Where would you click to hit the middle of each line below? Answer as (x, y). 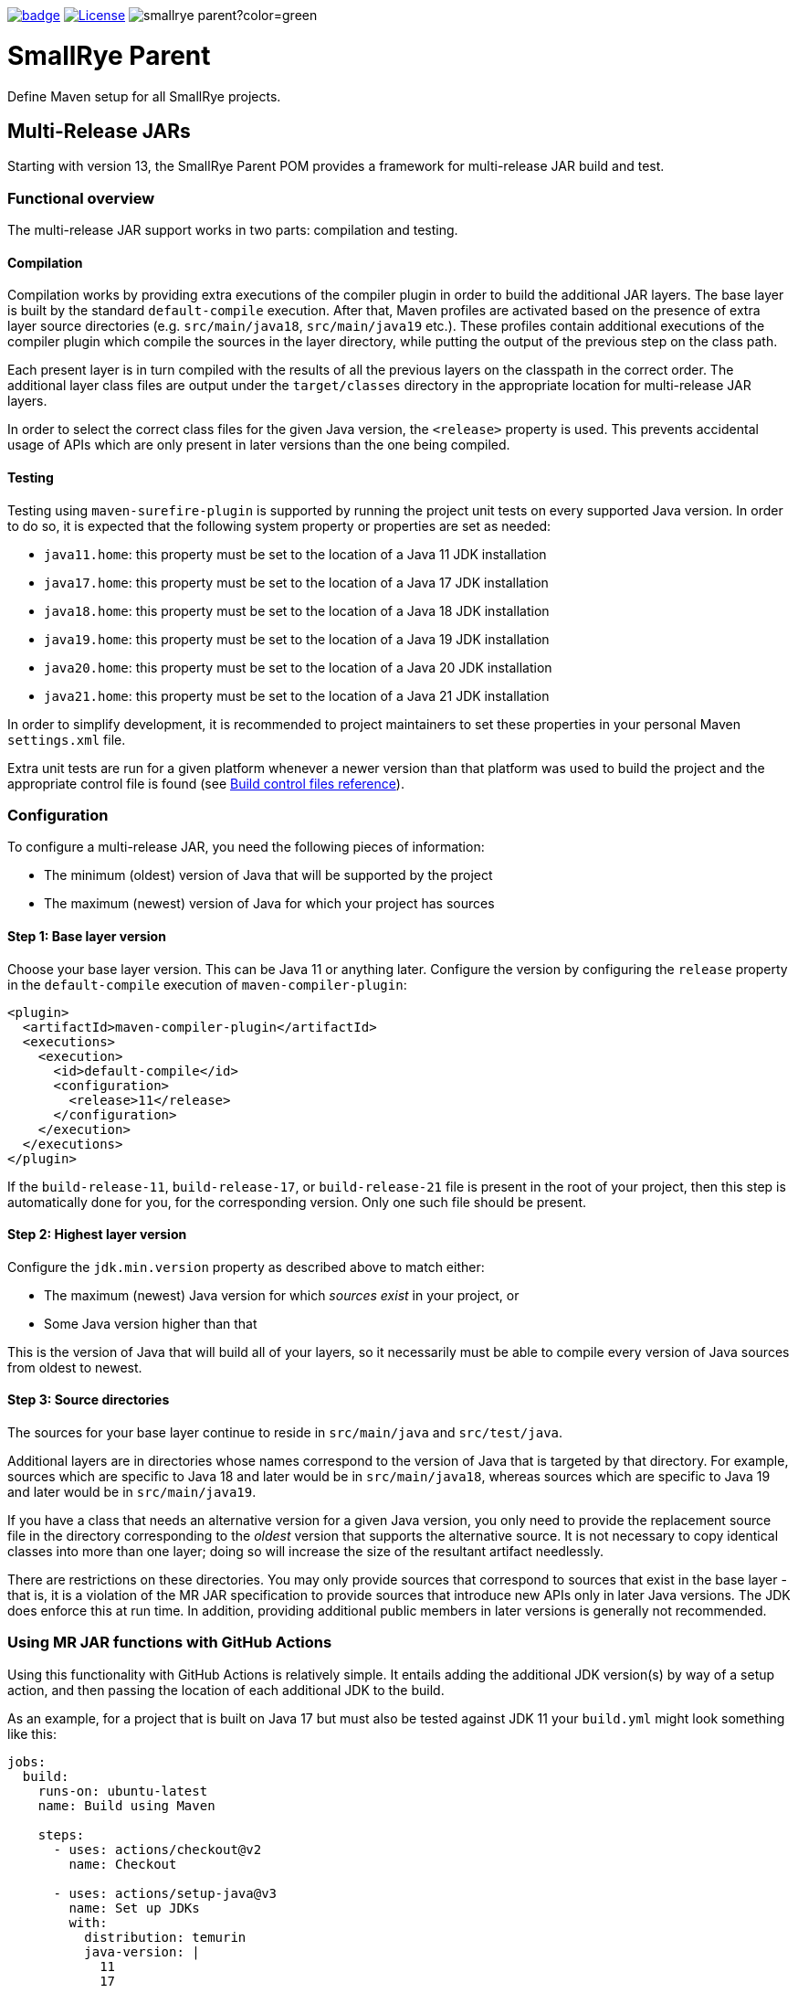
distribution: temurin (165, 1937)
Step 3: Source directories (89, 1400)
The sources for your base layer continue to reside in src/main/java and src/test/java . (285, 1432)
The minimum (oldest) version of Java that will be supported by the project (268, 875)
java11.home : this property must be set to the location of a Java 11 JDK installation (295, 554)
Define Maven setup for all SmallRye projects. (144, 96)
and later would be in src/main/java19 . (132, 1491)
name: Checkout (123, 1864)
